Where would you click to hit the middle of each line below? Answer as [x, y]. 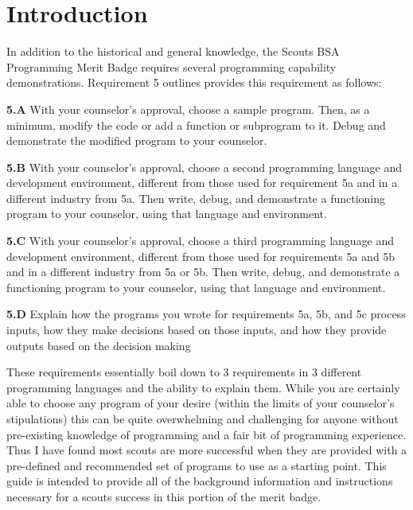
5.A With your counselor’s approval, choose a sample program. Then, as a [188, 109]
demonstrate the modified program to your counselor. [137, 140]
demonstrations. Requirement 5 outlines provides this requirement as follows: [194, 82]
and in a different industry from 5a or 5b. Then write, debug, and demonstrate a [203, 272]
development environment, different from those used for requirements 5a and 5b [201, 256]
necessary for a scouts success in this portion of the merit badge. [164, 496]
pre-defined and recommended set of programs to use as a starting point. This [197, 465]
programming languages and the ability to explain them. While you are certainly [203, 387]
